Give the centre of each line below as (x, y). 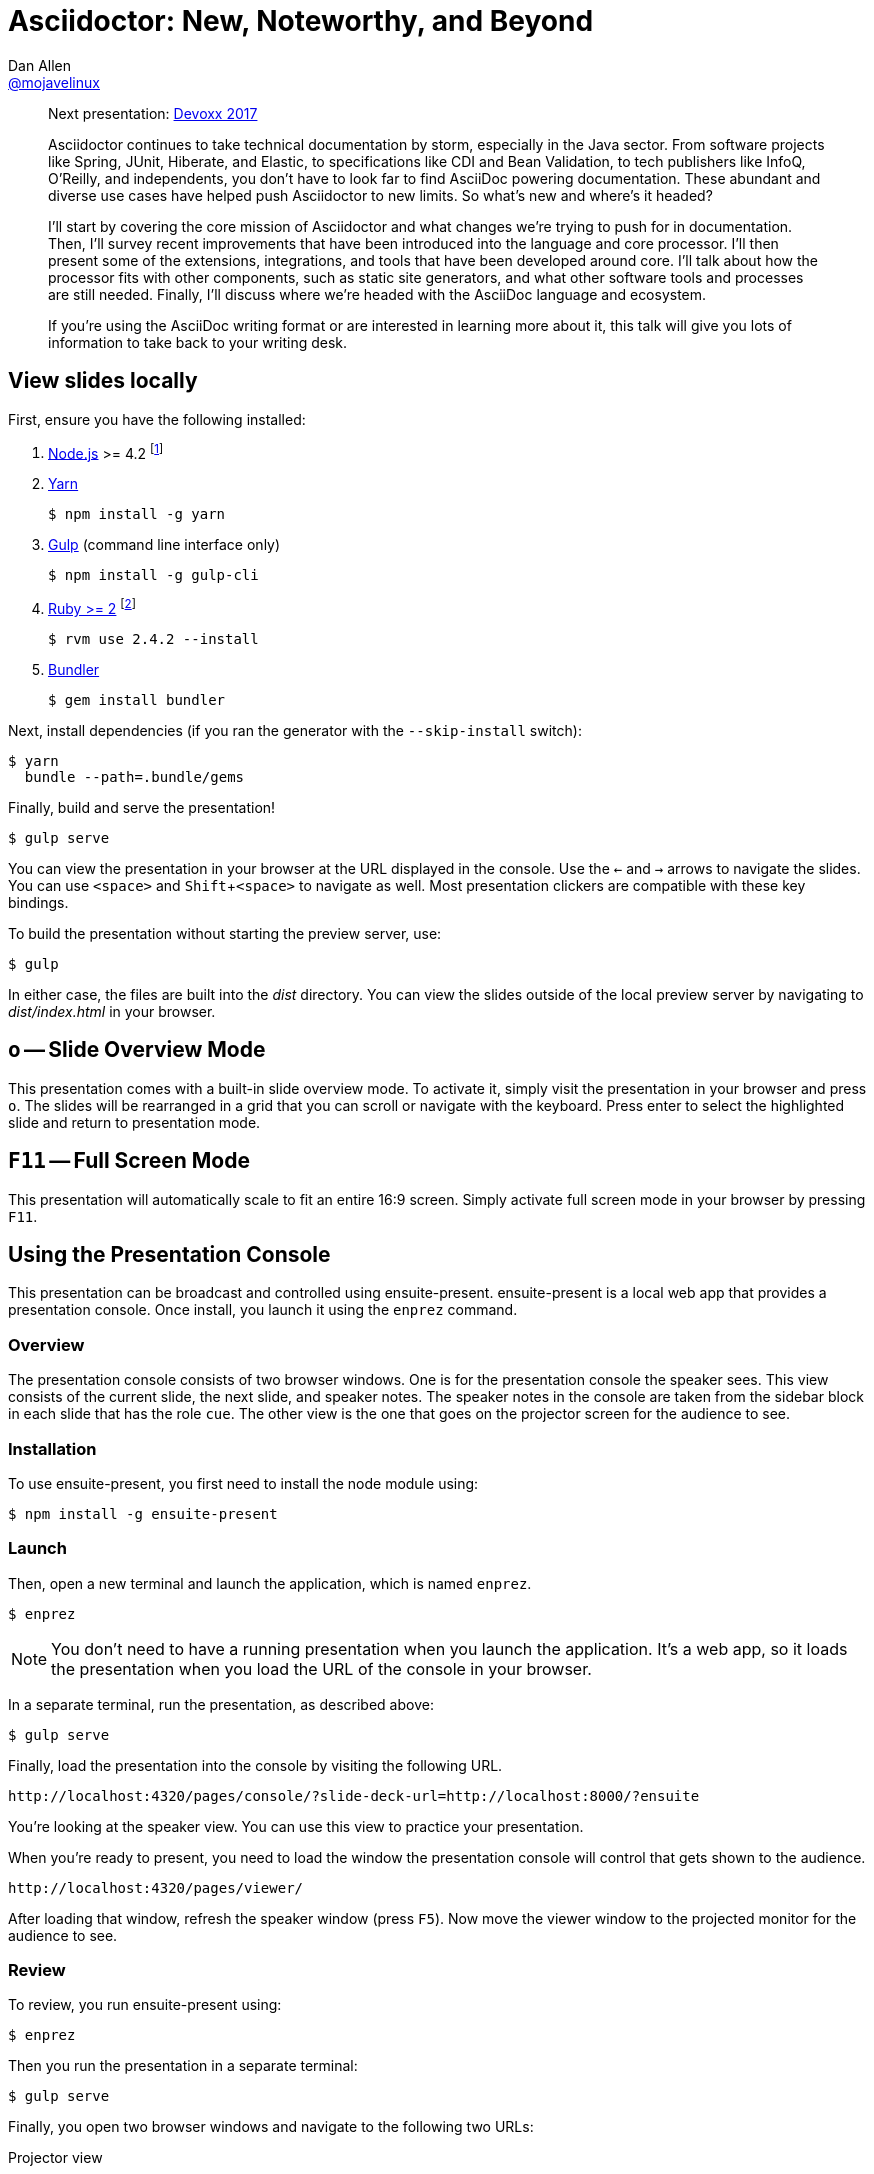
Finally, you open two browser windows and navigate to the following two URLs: (271, 2127)
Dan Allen (40, 65)
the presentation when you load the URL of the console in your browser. (321, 1668)
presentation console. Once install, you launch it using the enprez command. (263, 1310)
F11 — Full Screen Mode (129, 1161)
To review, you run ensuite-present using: (145, 2005)
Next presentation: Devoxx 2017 (153, 113)
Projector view (55, 2158)
